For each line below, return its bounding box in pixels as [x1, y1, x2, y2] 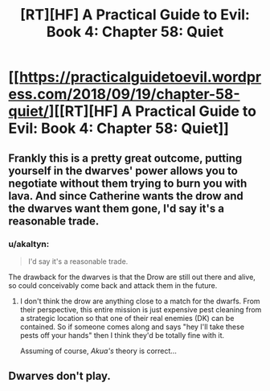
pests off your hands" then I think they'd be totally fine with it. [19, 330, 225, 340]
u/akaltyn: [8, 238, 50, 249]
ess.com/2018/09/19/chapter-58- [8, 85, 240, 104]
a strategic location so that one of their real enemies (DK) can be [19, 313, 235, 323]
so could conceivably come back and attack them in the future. [8, 280, 218, 290]
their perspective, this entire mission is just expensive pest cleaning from [19, 304, 262, 315]
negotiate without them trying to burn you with [8, 176, 247, 190]
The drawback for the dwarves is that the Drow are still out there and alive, [8, 272, 256, 282]
